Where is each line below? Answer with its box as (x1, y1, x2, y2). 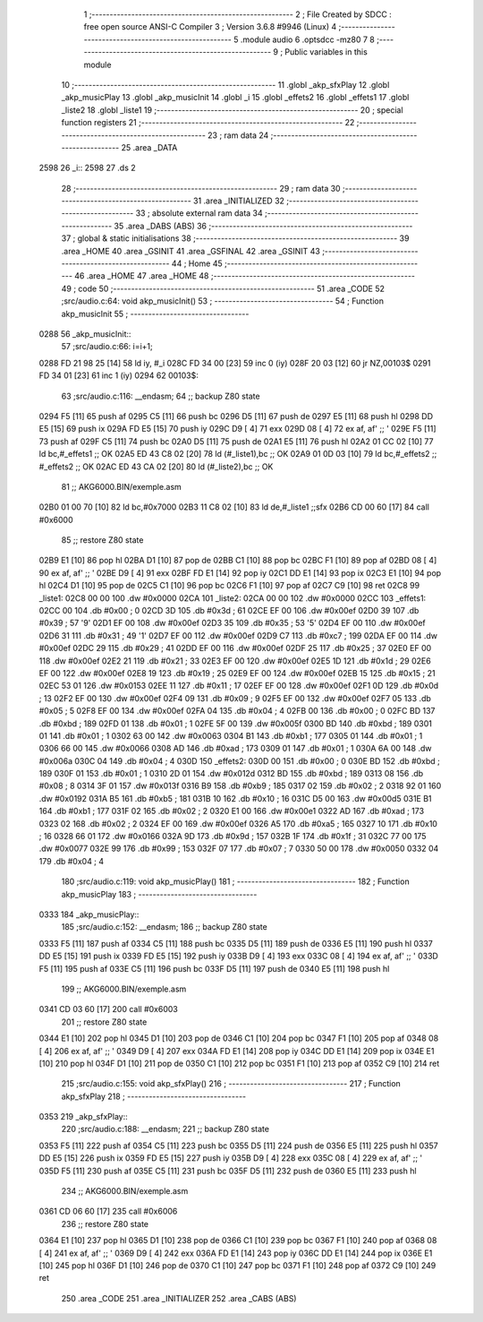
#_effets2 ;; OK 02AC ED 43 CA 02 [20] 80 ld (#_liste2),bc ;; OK (38, 461, 274, 472)
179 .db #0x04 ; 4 (38, 855, 105, 866)
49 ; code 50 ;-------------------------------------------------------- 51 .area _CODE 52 (61, 283, 385, 294)
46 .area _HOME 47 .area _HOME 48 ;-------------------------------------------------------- (74, 270, 416, 281)
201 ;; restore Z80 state (61, 1017, 148, 1027)
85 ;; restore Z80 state (61, 535, 144, 545)
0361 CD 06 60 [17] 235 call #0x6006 (38, 1206, 178, 1217)
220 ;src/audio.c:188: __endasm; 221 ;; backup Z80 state (61, 1124, 270, 1135)
